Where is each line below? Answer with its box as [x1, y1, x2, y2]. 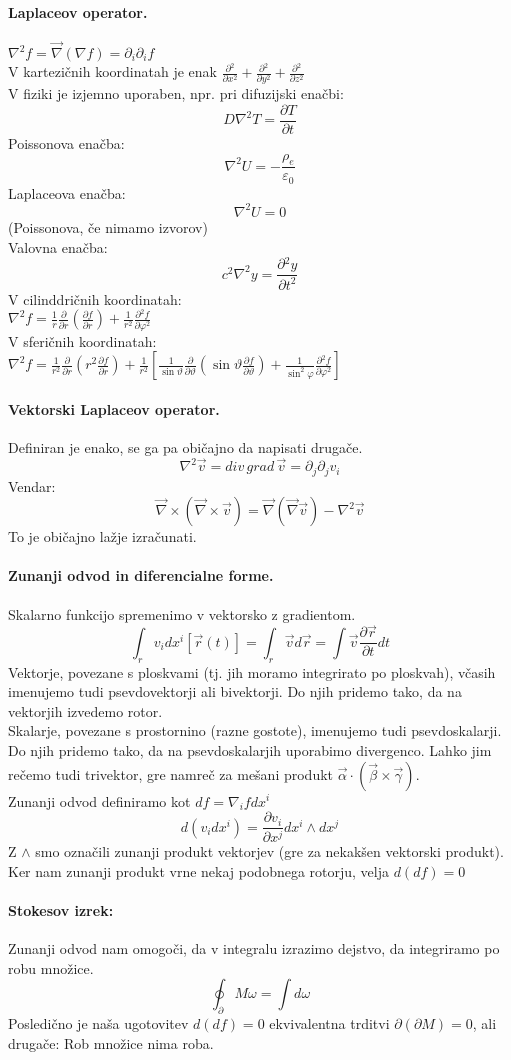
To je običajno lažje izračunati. [8, 526, 197, 547]
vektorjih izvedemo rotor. [8, 700, 163, 721]
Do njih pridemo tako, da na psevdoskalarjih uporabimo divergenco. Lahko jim [8, 739, 492, 760]
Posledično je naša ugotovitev [8, 1013, 189, 1034]
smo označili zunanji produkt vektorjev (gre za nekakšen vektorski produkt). [35, 841, 504, 862]
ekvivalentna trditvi [269, 1013, 390, 1034]
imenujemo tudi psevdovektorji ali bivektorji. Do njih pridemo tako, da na [8, 681, 462, 702]
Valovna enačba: [8, 236, 108, 257]
